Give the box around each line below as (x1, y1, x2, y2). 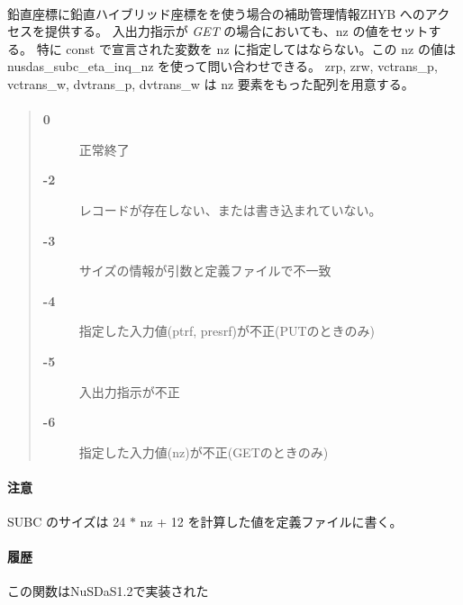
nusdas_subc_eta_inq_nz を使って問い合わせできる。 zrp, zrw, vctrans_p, (7, 57, 438, 76)
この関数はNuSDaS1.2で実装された (7, 582, 209, 600)
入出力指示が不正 (78, 382, 180, 401)
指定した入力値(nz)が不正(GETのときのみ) (78, 442, 329, 461)
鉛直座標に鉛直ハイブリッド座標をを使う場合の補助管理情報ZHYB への (7, 4, 425, 23)
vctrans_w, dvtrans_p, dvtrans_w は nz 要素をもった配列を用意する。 (7, 74, 414, 93)
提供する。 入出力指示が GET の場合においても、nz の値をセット (44, 22, 429, 41)
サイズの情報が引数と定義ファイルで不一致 (78, 261, 331, 280)
